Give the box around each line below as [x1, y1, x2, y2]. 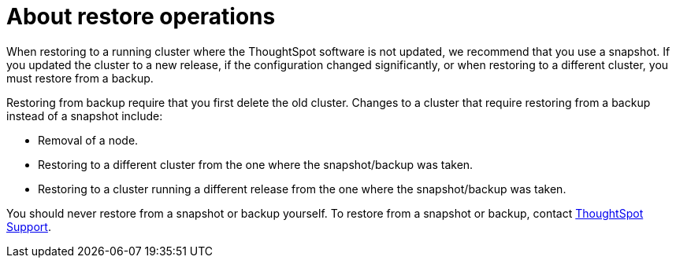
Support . [6, 219, 51, 233]
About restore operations [6, 3, 276, 30]
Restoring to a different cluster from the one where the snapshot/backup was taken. [38, 157, 474, 171]
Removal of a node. [38, 133, 139, 147]
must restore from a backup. [6, 71, 154, 85]
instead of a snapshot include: [6, 108, 163, 123]
